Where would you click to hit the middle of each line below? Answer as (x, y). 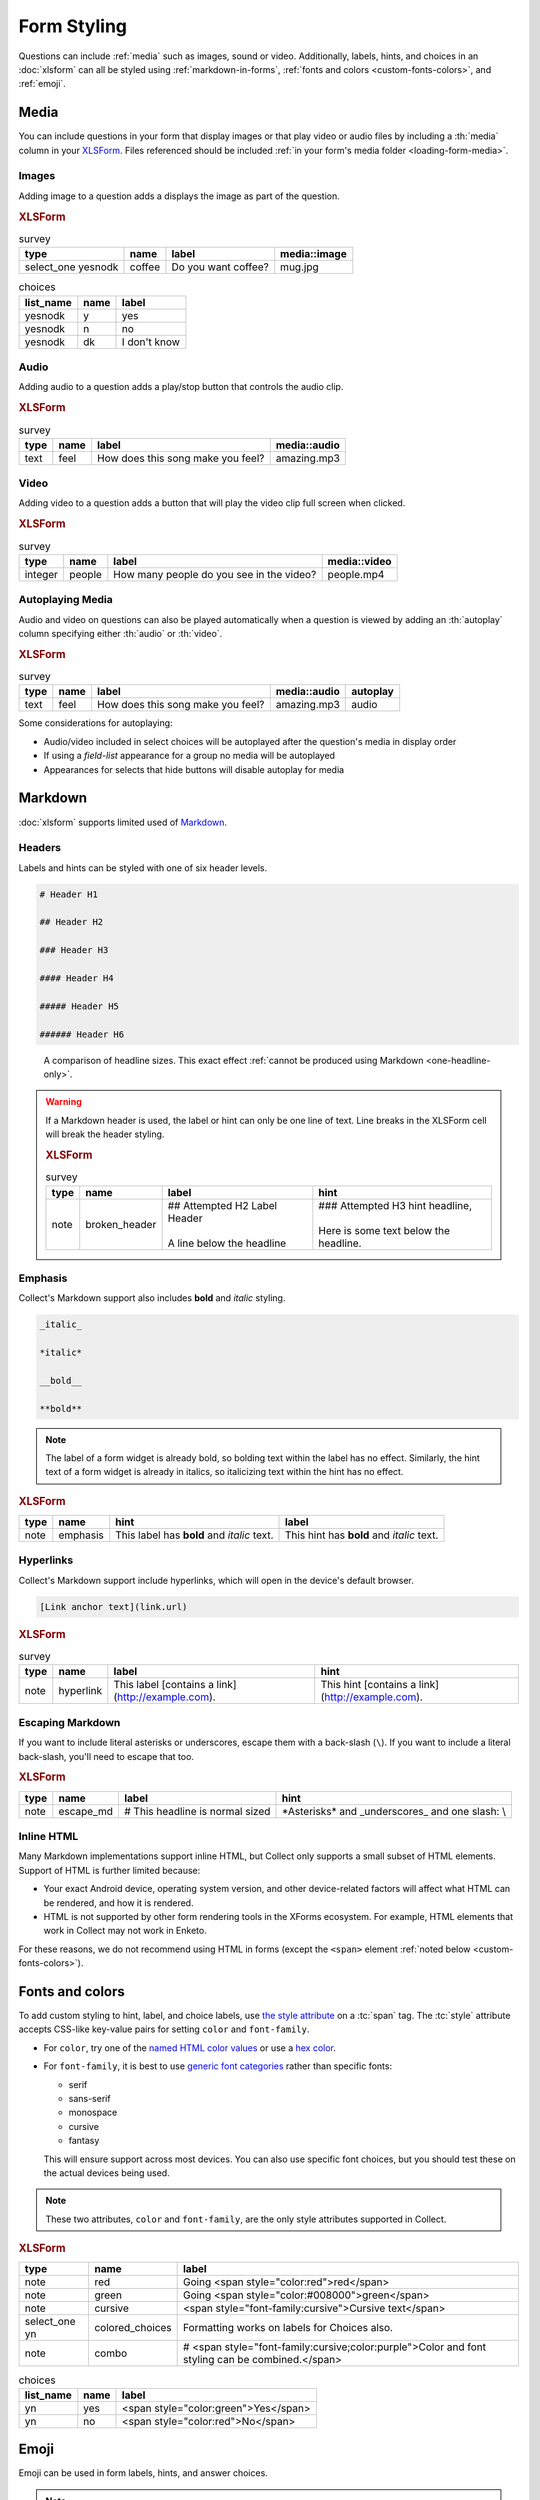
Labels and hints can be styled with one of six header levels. (143, 867)
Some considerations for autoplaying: (96, 723)
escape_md (86, 1811)
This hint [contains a (368, 1685)
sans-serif (89, 2098)
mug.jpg (299, 267)
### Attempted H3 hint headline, (395, 1205)
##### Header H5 (79, 1006)
